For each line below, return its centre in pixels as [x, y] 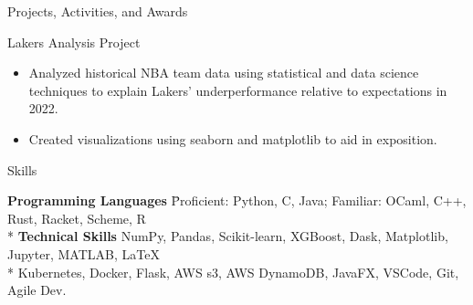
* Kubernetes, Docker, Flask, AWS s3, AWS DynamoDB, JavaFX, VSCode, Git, [233, 272]
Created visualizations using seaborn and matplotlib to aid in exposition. [233, 138]
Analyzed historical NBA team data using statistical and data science [224, 73]
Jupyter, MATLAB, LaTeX [84, 253]
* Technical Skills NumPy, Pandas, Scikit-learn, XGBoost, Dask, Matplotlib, [228, 236]
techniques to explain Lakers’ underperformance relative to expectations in [238, 90]
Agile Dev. [37, 290]
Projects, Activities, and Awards [98, 11]
